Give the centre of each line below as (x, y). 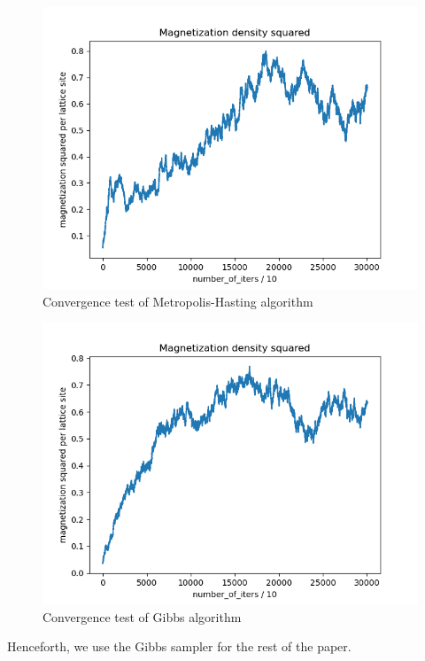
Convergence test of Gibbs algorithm (142, 616)
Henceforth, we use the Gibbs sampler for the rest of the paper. (179, 646)
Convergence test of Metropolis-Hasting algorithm (178, 301)
